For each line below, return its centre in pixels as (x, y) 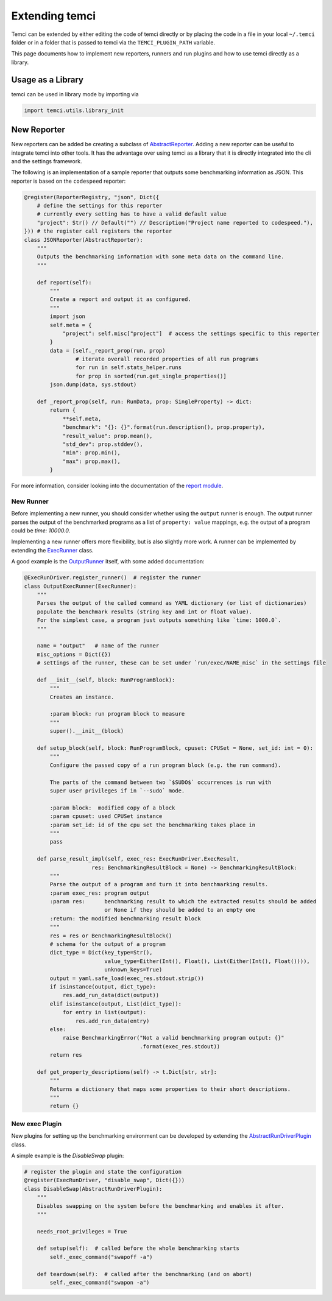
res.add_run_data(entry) (112, 1021)
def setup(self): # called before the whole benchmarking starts (138, 1248)
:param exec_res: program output (100, 893)
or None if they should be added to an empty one (180, 910)
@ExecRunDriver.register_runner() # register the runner (112, 578)
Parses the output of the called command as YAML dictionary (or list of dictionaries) (172, 603)
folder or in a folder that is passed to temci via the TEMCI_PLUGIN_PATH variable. (113, 42)
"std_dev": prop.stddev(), (103, 444)
